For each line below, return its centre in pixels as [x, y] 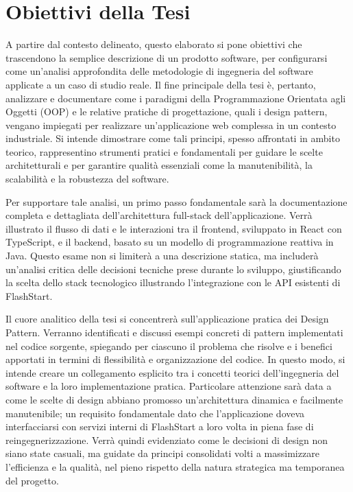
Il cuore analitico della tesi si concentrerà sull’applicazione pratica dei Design [167, 319]
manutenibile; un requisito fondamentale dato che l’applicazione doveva [155, 413]
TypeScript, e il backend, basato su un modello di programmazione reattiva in [170, 242]
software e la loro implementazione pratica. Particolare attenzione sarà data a [169, 386]
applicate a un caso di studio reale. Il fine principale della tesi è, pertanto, [161, 84]
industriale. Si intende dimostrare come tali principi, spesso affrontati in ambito [173, 138]
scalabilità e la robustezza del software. [87, 179]
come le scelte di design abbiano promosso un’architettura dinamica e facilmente [174, 399]
